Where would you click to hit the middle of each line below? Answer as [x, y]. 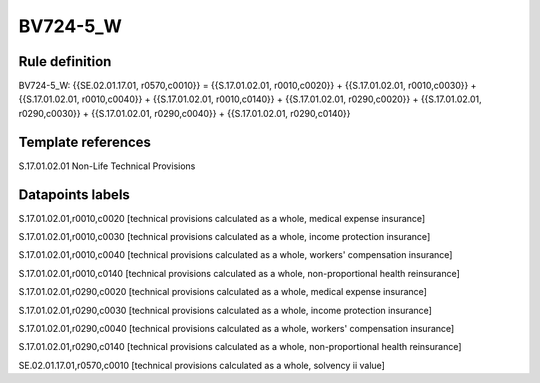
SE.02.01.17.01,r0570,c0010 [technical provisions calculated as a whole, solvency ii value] [201, 365]
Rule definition [65, 61]
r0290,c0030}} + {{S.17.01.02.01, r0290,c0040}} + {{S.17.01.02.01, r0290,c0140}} [184, 113]
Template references [85, 141]
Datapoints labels [74, 194]
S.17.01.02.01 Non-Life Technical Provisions [107, 166]
